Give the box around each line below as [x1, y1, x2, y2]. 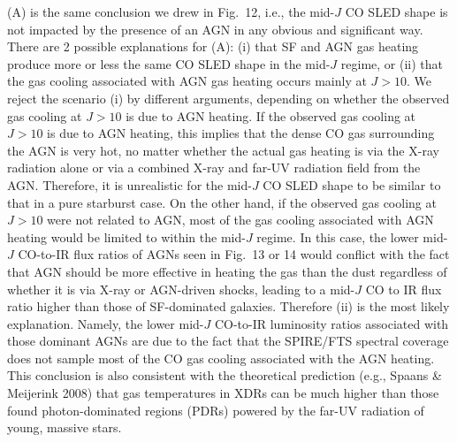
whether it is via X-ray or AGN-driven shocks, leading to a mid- [7, 279, 355, 298]
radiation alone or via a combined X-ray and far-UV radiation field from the [7, 158, 421, 177]
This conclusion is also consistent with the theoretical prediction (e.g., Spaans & [7, 366, 442, 385]
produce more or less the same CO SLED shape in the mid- [7, 54, 331, 72]
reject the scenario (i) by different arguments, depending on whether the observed [7, 88, 450, 107]
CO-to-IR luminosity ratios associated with [214, 314, 449, 332]
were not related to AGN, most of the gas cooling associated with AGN [47, 210, 434, 229]
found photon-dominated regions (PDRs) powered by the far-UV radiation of [7, 400, 424, 419]
